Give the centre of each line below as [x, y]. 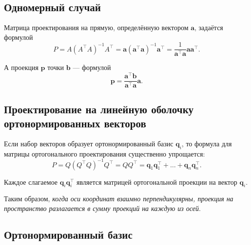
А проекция [21, 67]
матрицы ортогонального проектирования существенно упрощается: [105, 153]
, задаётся [209, 27]
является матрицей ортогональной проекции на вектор [157, 182]
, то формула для [207, 143]
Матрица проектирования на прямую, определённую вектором [96, 27]
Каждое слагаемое [31, 182]
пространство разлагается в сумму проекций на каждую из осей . [102, 208]
